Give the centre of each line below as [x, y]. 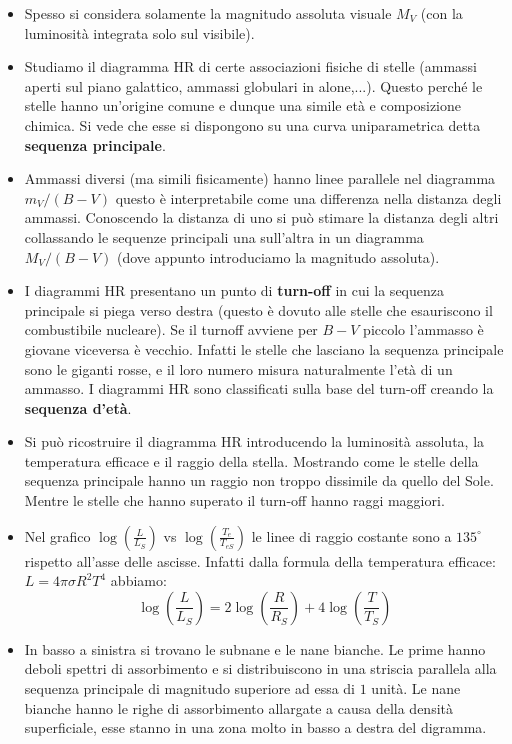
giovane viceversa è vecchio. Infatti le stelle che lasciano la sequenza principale [264, 348]
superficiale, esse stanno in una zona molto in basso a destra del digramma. [255, 727]
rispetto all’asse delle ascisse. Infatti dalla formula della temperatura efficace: [260, 560]
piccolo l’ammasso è [423, 329]
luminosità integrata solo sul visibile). [139, 32]
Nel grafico [57, 535]
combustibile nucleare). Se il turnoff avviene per [171, 329]
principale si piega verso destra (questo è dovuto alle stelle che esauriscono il [258, 309]
